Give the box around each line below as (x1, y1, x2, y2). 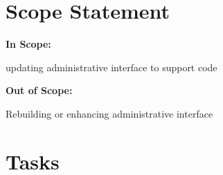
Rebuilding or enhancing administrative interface (6, 106, 213, 120)
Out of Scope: (6, 83, 73, 98)
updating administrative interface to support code (6, 59, 217, 74)
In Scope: (6, 37, 51, 51)
